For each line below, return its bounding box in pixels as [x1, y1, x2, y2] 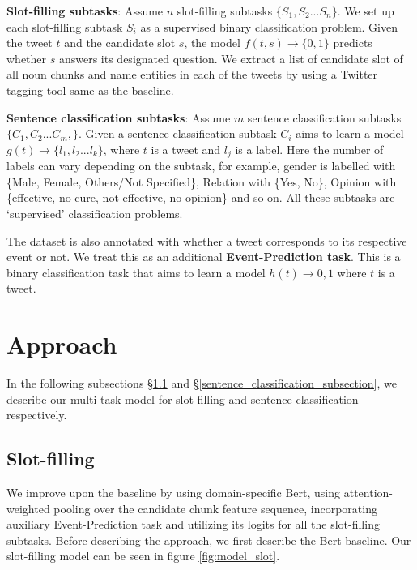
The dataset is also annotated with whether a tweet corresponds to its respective [6, 232, 407, 249]
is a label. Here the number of [235, 140, 384, 157]
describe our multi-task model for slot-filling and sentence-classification [6, 390, 359, 407]
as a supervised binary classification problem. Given [140, 18, 398, 35]
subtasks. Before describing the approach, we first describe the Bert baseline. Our [6, 531, 411, 548]
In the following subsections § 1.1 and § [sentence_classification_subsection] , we [6, 375, 398, 392]
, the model [184, 34, 240, 51]
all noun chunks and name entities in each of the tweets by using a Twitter [6, 66, 378, 83]
